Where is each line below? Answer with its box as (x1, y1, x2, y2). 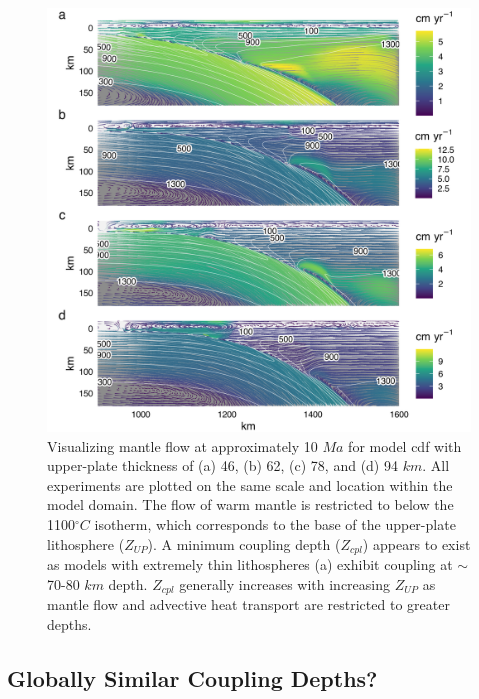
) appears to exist (362, 533, 471, 554)
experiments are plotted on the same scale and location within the (47, 474, 453, 495)
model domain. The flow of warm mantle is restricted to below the (47, 494, 454, 515)
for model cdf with (348, 435, 462, 456)
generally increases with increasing (179, 573, 390, 594)
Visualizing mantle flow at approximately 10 (47, 435, 318, 456)
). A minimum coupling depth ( (147, 533, 341, 554)
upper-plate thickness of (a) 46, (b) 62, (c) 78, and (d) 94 (47, 455, 398, 476)
